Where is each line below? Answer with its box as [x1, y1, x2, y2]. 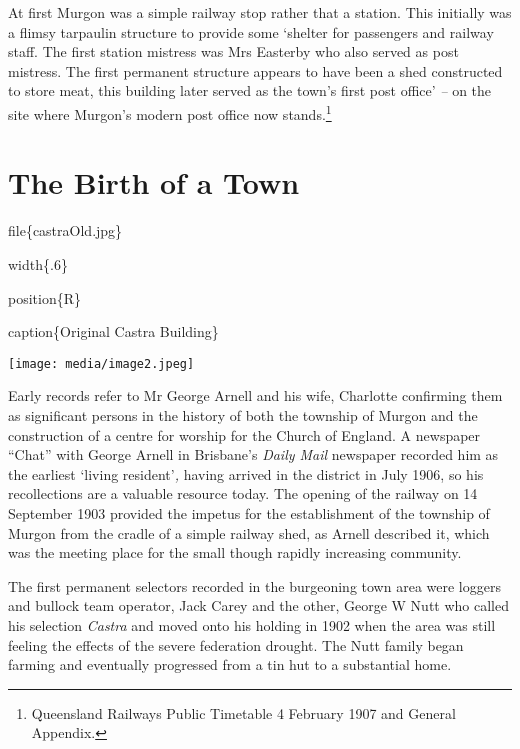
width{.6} [8, 253, 68, 274]
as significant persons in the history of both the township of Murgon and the [8, 404, 478, 425]
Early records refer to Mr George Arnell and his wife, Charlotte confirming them [8, 385, 503, 406]
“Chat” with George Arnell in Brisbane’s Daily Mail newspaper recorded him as [8, 444, 499, 465]
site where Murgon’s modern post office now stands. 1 [8, 100, 332, 124]
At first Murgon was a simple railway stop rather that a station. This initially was [8, 2, 512, 22]
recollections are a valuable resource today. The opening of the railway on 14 [8, 483, 478, 504]
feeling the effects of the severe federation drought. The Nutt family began [8, 634, 464, 655]
